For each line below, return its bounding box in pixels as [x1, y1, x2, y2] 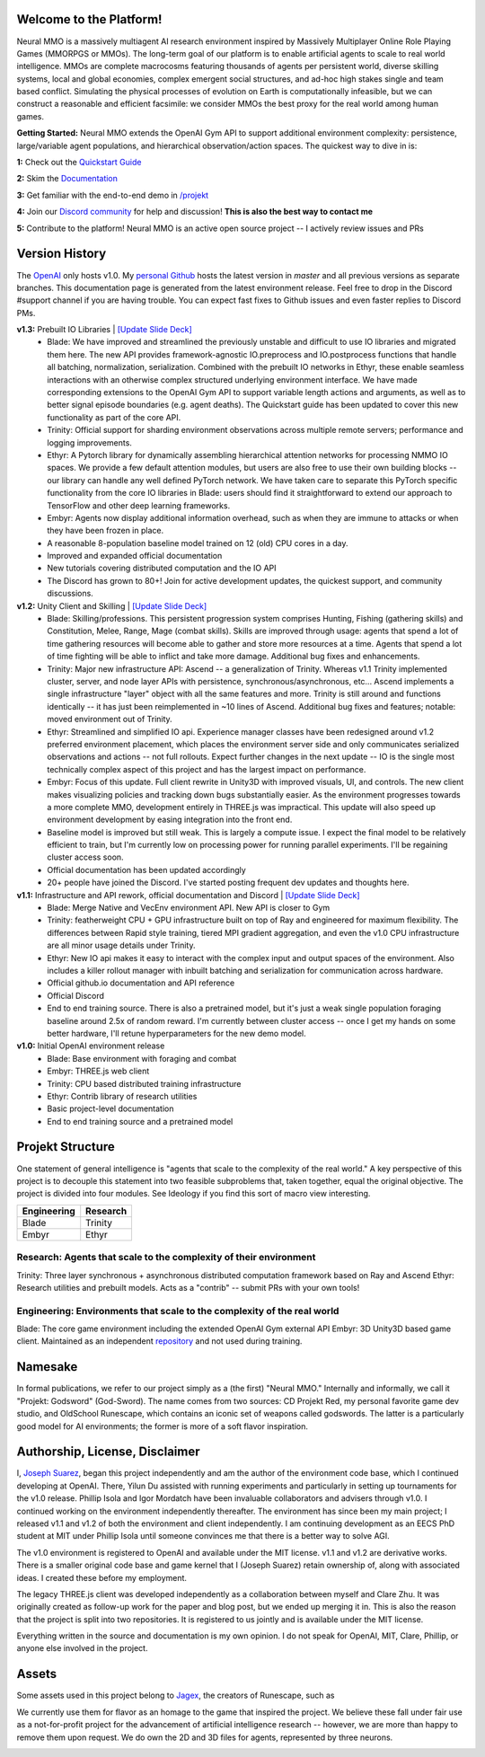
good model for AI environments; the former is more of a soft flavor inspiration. [16, 1420, 309, 1432]
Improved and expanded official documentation [47, 551, 223, 561]
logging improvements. [47, 437, 132, 448]
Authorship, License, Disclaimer [16, 1444, 200, 1460]
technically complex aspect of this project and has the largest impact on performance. [47, 764, 366, 774]
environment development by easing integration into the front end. [47, 814, 293, 826]
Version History [16, 246, 107, 261]
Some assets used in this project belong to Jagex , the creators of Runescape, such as [16, 1690, 335, 1701]
